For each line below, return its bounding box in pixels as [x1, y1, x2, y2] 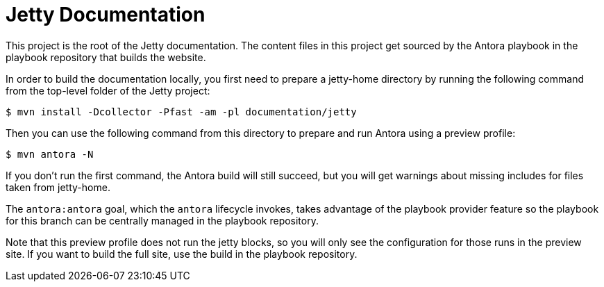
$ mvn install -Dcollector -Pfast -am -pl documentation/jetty [6, 106, 357, 117]
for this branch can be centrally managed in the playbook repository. [6, 214, 319, 227]
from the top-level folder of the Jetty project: [6, 84, 210, 97]
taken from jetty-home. [6, 181, 110, 193]
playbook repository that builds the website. [6, 51, 206, 63]
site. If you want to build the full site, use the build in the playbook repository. [6, 247, 358, 260]
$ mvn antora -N [6, 148, 94, 160]
